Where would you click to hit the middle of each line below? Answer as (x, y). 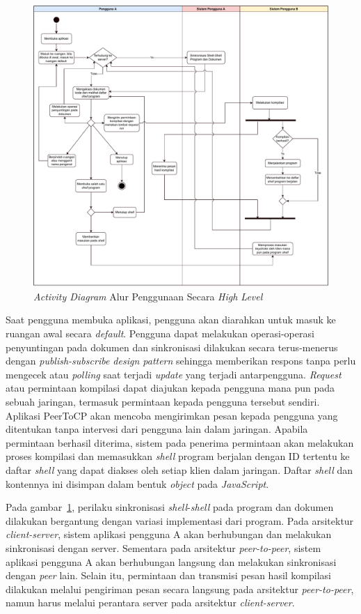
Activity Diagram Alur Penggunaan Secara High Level (148, 296)
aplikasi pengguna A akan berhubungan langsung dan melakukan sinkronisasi (171, 561)
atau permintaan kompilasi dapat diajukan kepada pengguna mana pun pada (170, 388)
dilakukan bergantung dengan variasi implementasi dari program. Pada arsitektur (180, 520)
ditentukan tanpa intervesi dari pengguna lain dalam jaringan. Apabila (157, 429)
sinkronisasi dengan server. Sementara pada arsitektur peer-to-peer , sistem (163, 547)
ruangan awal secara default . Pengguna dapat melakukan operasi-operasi (160, 333)
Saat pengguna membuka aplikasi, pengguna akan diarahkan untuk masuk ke (171, 320)
